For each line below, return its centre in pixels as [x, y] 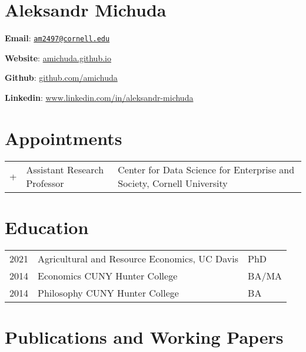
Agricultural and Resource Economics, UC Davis [138, 258]
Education [47, 227]
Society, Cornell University [173, 183]
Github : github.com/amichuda [61, 78]
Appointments [64, 138]
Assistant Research [65, 169]
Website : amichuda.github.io [58, 57]
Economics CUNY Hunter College [108, 275]
